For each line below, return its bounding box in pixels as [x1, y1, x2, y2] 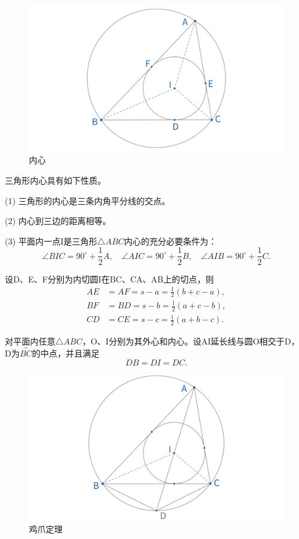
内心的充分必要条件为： [124, 234, 217, 247]
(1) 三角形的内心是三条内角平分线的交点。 [5, 194, 170, 207]
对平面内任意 [5, 335, 55, 347]
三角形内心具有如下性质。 [5, 174, 106, 187]
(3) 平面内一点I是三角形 [5, 234, 97, 247]
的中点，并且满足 [32, 347, 100, 360]
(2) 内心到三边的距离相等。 [5, 214, 111, 227]
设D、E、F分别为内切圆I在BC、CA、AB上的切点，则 [5, 272, 214, 285]
